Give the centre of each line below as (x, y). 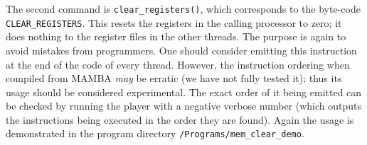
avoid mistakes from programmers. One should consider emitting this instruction (181, 50)
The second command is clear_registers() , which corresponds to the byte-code (183, 8)
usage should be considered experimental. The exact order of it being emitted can (184, 92)
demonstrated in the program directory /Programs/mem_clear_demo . (155, 133)
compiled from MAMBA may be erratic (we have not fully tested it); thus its (174, 78)
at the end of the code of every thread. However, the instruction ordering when (178, 64)
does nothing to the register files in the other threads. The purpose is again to (176, 36)
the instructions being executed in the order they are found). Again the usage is (180, 119)
